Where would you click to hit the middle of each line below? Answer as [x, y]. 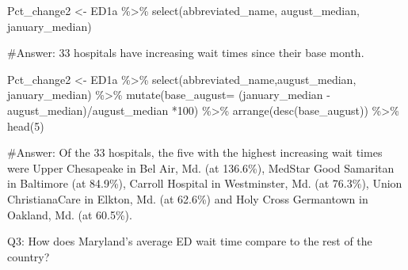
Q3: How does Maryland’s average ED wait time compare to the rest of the [190, 241]
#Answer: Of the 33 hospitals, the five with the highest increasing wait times [195, 152]
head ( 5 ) [26, 125]
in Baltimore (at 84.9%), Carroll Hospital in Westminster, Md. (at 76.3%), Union [205, 183]
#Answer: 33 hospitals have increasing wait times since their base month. [186, 53]
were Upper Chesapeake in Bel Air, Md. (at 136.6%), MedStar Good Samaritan [201, 167]
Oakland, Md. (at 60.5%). [70, 214]
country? [29, 256]
